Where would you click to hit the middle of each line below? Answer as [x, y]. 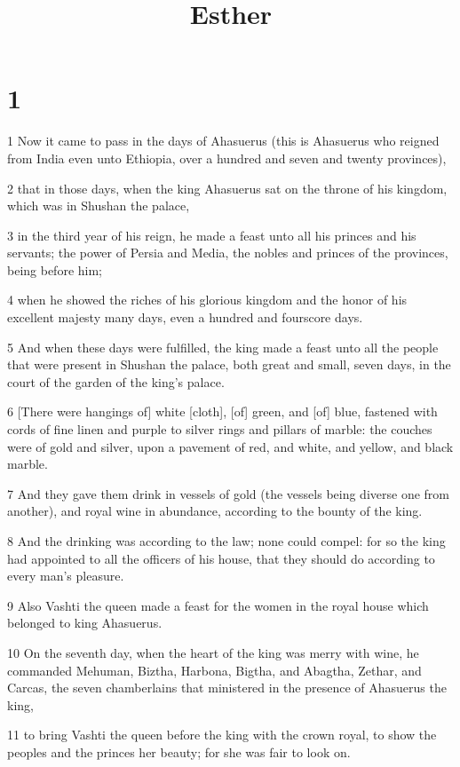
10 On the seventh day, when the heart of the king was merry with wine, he [213, 652]
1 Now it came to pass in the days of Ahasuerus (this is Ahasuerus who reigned [223, 141]
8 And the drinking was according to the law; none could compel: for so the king [226, 541]
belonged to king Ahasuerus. [85, 623]
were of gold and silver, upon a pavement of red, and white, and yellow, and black [230, 446]
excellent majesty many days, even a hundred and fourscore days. [185, 317]
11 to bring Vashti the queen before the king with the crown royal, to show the [222, 735]
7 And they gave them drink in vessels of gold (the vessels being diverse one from [228, 493]
